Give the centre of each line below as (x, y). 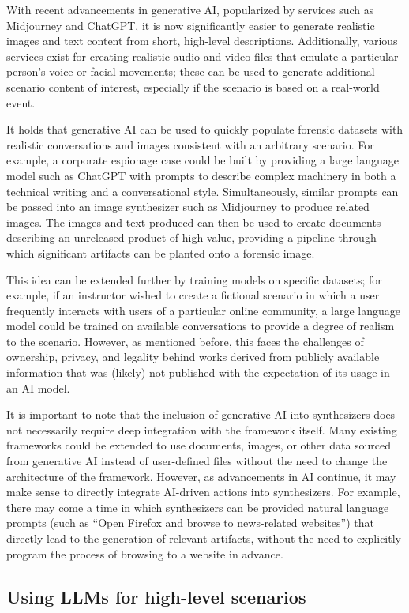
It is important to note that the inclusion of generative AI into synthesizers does (201, 414)
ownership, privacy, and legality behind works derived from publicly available (193, 357)
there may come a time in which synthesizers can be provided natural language (198, 507)
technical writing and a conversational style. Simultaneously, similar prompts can (203, 191)
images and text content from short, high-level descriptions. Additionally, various (202, 41)
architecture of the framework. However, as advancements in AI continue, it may (201, 476)
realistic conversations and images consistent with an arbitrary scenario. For (190, 144)
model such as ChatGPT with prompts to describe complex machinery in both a (201, 175)
